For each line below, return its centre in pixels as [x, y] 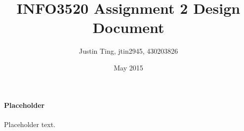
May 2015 [128, 67]
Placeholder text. [30, 124]
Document [128, 27]
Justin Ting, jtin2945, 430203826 [128, 51]
